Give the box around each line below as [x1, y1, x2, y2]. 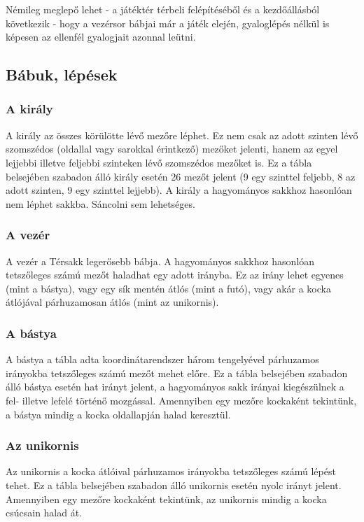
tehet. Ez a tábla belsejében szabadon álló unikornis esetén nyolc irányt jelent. [6, 477, 342, 492]
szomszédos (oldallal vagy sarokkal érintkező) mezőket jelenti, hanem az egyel [6, 141, 338, 156]
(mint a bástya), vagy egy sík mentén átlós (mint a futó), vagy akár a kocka [6, 281, 331, 295]
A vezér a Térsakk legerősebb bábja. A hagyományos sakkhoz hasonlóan [6, 253, 315, 268]
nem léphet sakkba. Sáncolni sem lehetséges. [6, 196, 195, 211]
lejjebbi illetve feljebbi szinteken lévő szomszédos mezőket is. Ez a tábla [6, 155, 312, 169]
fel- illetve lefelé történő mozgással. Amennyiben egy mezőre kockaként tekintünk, [6, 393, 357, 407]
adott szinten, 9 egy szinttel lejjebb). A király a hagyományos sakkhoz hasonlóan [6, 183, 352, 197]
